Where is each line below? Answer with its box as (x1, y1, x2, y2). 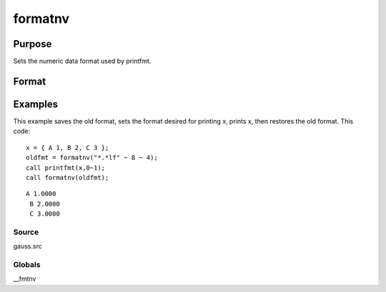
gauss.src (13, 242, 42, 251)
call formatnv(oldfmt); (26, 173, 109, 181)
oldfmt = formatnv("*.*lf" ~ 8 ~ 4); (26, 153, 159, 162)
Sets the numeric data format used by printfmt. (13, 57, 152, 66)
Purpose (13, 38, 52, 50)
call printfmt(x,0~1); (26, 163, 106, 171)
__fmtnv (13, 275, 36, 283)
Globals (13, 260, 41, 270)
